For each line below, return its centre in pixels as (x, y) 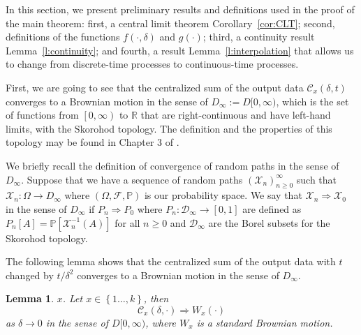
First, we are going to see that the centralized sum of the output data (155, 87)
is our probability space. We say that (223, 195)
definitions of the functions (63, 37)
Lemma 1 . (30, 298)
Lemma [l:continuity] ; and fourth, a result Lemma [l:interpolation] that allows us (180, 50)
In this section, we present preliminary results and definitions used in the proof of (180, 9)
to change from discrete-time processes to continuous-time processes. (152, 64)
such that (317, 179)
